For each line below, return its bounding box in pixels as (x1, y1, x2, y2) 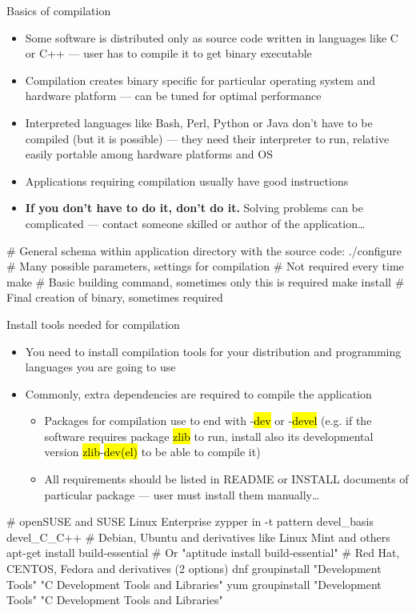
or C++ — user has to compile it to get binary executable (25, 45, 312, 62)
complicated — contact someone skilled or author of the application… (25, 214, 366, 231)
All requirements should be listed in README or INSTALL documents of (44, 471, 409, 487)
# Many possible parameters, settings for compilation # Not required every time (6, 258, 404, 274)
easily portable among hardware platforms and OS (25, 146, 273, 162)
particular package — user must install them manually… (44, 486, 320, 503)
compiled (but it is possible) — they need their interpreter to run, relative (25, 130, 390, 146)
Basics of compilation (6, 2, 111, 18)
